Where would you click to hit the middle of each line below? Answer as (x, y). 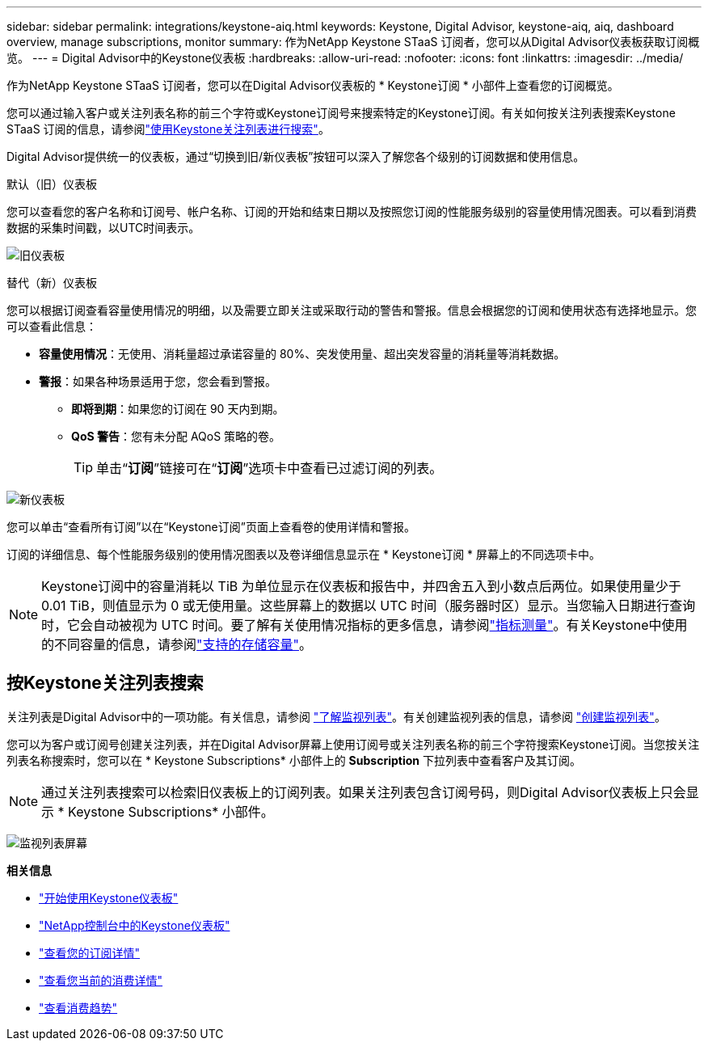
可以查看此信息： (52, 326)
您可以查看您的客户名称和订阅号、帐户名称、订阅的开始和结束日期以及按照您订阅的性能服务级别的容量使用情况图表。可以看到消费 (352, 211)
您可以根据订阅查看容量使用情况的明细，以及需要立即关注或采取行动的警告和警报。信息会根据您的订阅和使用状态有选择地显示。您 (352, 310)
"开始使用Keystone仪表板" (109, 897)
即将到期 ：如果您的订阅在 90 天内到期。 (178, 409)
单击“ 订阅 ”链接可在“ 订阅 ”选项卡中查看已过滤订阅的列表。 (270, 468)
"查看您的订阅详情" (90, 952)
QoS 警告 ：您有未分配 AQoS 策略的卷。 (176, 436)
